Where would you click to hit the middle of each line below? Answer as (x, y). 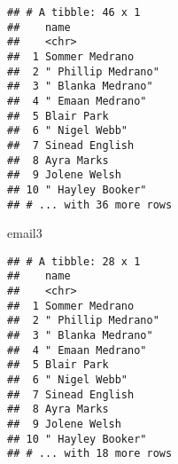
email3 (25, 233)
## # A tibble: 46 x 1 (74, 12)
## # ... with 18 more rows (90, 454)
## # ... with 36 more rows (90, 204)
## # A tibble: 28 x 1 (74, 261)
